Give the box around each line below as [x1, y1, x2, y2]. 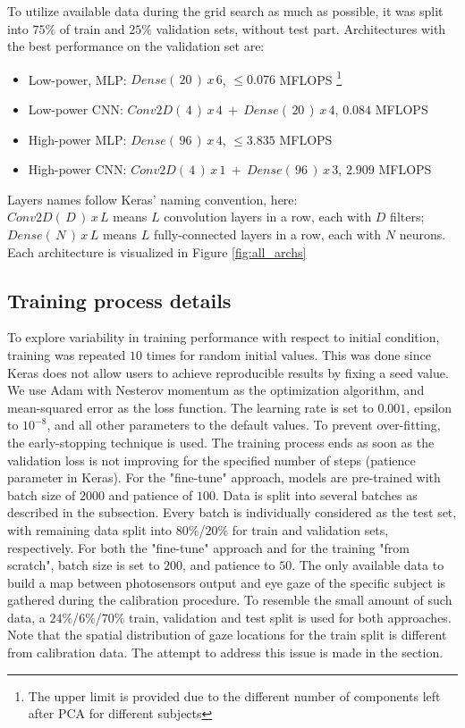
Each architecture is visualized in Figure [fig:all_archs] [7, 242, 307, 261]
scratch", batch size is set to [7, 556, 160, 574]
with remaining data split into [7, 520, 173, 539]
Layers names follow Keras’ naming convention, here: [7, 189, 298, 208]
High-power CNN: [28, 160, 127, 179]
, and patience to [182, 556, 275, 574]
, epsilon [406, 397, 452, 416]
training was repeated [7, 345, 126, 364]
